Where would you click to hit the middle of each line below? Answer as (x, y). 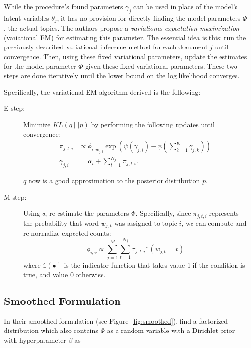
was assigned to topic (146, 223)
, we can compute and (214, 223)
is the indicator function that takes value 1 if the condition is (155, 265)
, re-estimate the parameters (87, 213)
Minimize (37, 124)
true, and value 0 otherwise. (65, 275)
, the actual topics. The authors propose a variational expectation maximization (122, 28)
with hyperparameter (35, 340)
